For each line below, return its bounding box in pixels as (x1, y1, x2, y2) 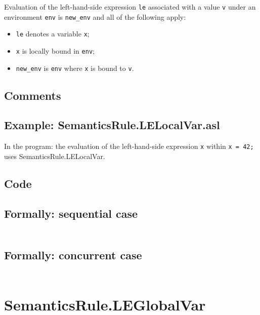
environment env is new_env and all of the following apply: (4, 11, 186, 22)
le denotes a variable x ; (16, 28, 90, 39)
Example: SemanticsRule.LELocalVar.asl (4, 117, 220, 133)
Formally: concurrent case (4, 247, 142, 263)
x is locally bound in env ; (16, 45, 95, 56)
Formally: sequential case (4, 205, 138, 221)
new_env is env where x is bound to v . (16, 62, 134, 73)
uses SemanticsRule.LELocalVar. (4, 150, 105, 161)
